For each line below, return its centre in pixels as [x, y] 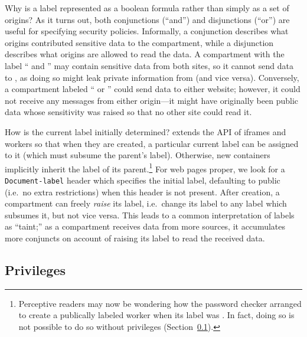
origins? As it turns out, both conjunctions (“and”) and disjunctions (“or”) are [147, 19]
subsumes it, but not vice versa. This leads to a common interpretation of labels [150, 215]
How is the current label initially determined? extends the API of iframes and [146, 131]
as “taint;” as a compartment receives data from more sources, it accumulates [145, 226]
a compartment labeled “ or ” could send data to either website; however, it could [153, 89]
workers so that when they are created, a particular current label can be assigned [152, 143]
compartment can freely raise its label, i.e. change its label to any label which [146, 203]
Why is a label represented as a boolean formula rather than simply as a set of [147, 8]
